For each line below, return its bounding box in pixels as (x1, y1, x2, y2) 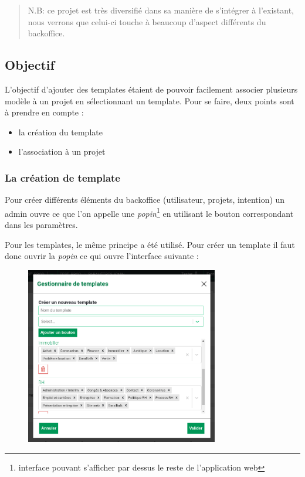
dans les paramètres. (5, 219, 78, 231)
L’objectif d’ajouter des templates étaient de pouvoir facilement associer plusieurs (5, 83, 298, 95)
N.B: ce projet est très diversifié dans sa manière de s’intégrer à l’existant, (28, 4, 294, 16)
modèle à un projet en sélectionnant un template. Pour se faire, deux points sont (5, 94, 294, 107)
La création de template (5, 170, 120, 185)
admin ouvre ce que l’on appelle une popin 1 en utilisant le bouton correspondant (5, 205, 294, 219)
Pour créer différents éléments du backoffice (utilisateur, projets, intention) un (5, 193, 285, 206)
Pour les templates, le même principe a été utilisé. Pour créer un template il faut (5, 238, 295, 250)
